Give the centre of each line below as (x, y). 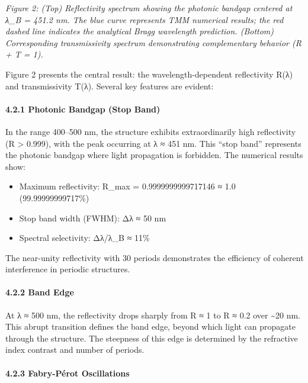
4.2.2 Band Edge (40, 292)
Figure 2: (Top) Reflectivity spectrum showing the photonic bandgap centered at (149, 8)
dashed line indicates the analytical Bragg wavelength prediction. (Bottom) (140, 31)
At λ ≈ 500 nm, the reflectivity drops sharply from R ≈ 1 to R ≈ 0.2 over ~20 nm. (153, 315)
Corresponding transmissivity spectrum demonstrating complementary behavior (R (153, 42)
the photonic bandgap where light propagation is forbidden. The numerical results (154, 155)
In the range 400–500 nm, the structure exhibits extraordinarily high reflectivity (151, 131)
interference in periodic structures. (68, 269)
